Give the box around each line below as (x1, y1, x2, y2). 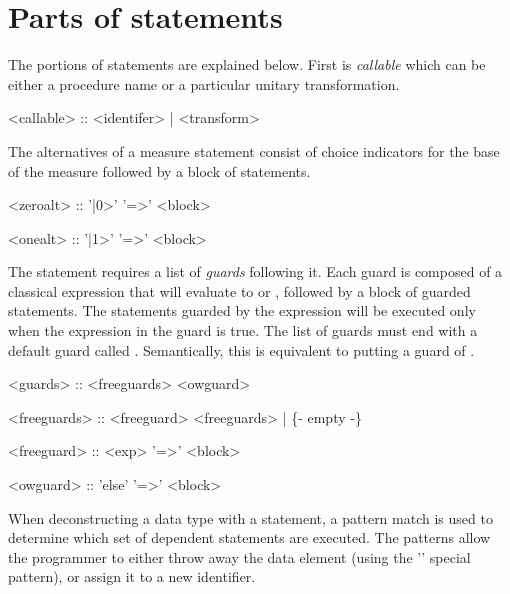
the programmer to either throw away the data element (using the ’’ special (8, 546, 471, 567)
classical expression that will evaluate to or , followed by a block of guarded (8, 280, 471, 301)
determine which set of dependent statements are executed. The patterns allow (8, 527, 491, 548)
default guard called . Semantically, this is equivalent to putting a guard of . (8, 339, 475, 360)
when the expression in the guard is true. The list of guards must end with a (8, 320, 478, 341)
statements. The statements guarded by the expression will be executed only (8, 300, 476, 321)
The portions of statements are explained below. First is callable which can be (8, 54, 486, 75)
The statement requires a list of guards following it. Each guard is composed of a (8, 261, 503, 282)
